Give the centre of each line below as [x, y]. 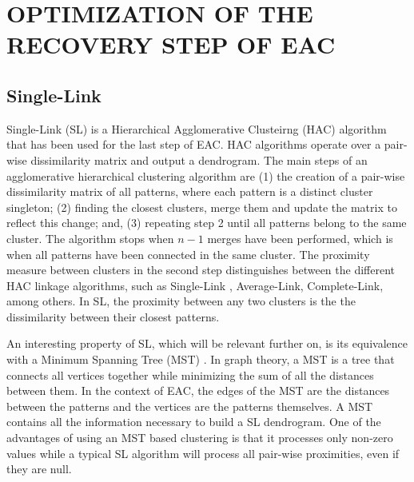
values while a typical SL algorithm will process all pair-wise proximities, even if [203, 453]
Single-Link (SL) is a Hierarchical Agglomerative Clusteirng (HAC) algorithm [197, 128]
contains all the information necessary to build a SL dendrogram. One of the [194, 422]
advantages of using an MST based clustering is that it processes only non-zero [200, 438]
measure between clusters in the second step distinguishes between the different [201, 270]
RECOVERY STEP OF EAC [171, 44]
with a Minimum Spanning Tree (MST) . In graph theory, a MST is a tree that [201, 359]
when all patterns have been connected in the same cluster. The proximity [188, 254]
